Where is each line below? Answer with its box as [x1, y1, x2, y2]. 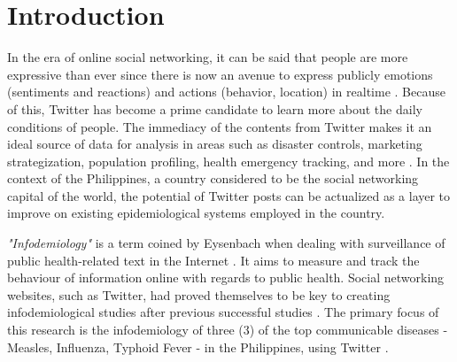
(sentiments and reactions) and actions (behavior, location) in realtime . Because [7, 82, 445, 101]
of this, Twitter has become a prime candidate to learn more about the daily [7, 99, 422, 118]
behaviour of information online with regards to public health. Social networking [7, 268, 445, 287]
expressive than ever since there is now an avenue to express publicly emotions [7, 65, 433, 83]
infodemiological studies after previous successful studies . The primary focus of [7, 303, 439, 321]
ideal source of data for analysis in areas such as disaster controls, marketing [7, 135, 422, 153]
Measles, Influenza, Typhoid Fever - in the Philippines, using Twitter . [7, 337, 389, 356]
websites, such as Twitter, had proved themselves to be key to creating [7, 285, 391, 304]
